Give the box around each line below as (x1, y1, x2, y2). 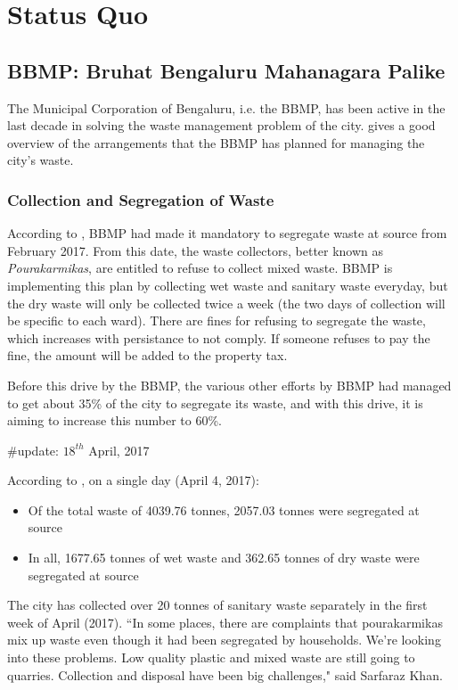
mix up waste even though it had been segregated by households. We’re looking (7, 630, 441, 649)
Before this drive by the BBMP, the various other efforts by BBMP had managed (7, 375, 452, 394)
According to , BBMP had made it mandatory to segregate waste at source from (7, 224, 447, 242)
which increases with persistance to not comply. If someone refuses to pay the (7, 328, 430, 347)
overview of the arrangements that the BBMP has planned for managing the (7, 133, 425, 152)
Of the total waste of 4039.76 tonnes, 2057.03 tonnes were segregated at (28, 500, 420, 519)
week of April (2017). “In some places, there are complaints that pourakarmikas (7, 612, 443, 631)
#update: (7, 440, 59, 459)
